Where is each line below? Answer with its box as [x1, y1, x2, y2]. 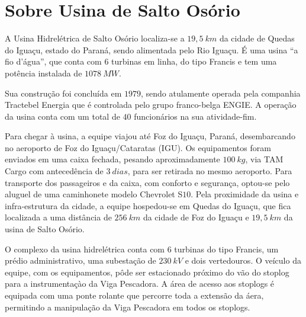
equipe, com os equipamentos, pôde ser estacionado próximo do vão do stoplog [5, 265, 289, 278]
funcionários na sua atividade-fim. [134, 110, 257, 122]
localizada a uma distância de [5, 211, 112, 223]
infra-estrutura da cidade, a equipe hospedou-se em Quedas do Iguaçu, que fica [5, 199, 291, 212]
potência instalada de [5, 66, 82, 79]
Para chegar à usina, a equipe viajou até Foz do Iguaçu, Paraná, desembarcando [5, 130, 295, 142]
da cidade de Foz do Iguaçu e [143, 211, 249, 223]
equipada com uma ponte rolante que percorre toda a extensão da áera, [5, 289, 264, 301]
